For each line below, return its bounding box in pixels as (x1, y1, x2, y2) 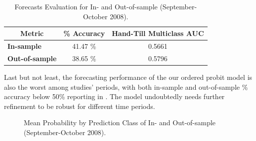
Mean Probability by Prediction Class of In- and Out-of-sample (24, 117, 216, 128)
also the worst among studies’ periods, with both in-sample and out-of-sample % (4, 81, 248, 92)
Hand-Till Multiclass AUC (112, 28, 204, 38)
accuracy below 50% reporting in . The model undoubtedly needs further (4, 91, 225, 102)
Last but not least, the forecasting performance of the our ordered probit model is (4, 71, 253, 82)
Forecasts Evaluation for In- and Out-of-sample (14, 1, 158, 11)
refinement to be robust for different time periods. (4, 101, 155, 111)
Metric (20, 28, 44, 38)
